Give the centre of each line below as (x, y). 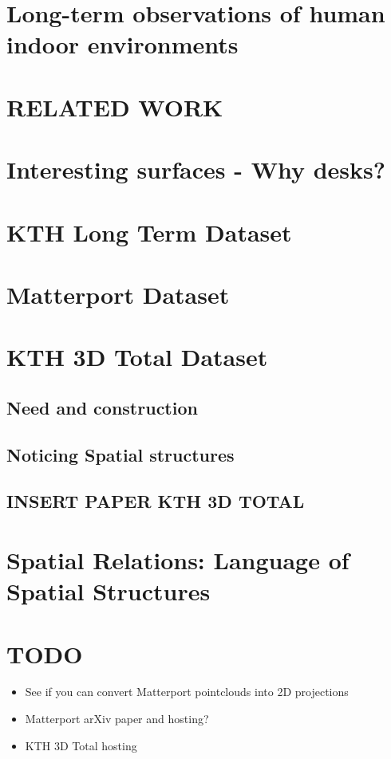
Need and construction (102, 407)
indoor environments (122, 44)
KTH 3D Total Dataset (137, 357)
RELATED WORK (115, 106)
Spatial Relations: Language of (178, 559)
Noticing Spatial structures (120, 454)
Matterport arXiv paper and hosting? (117, 719)
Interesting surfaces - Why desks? (196, 169)
